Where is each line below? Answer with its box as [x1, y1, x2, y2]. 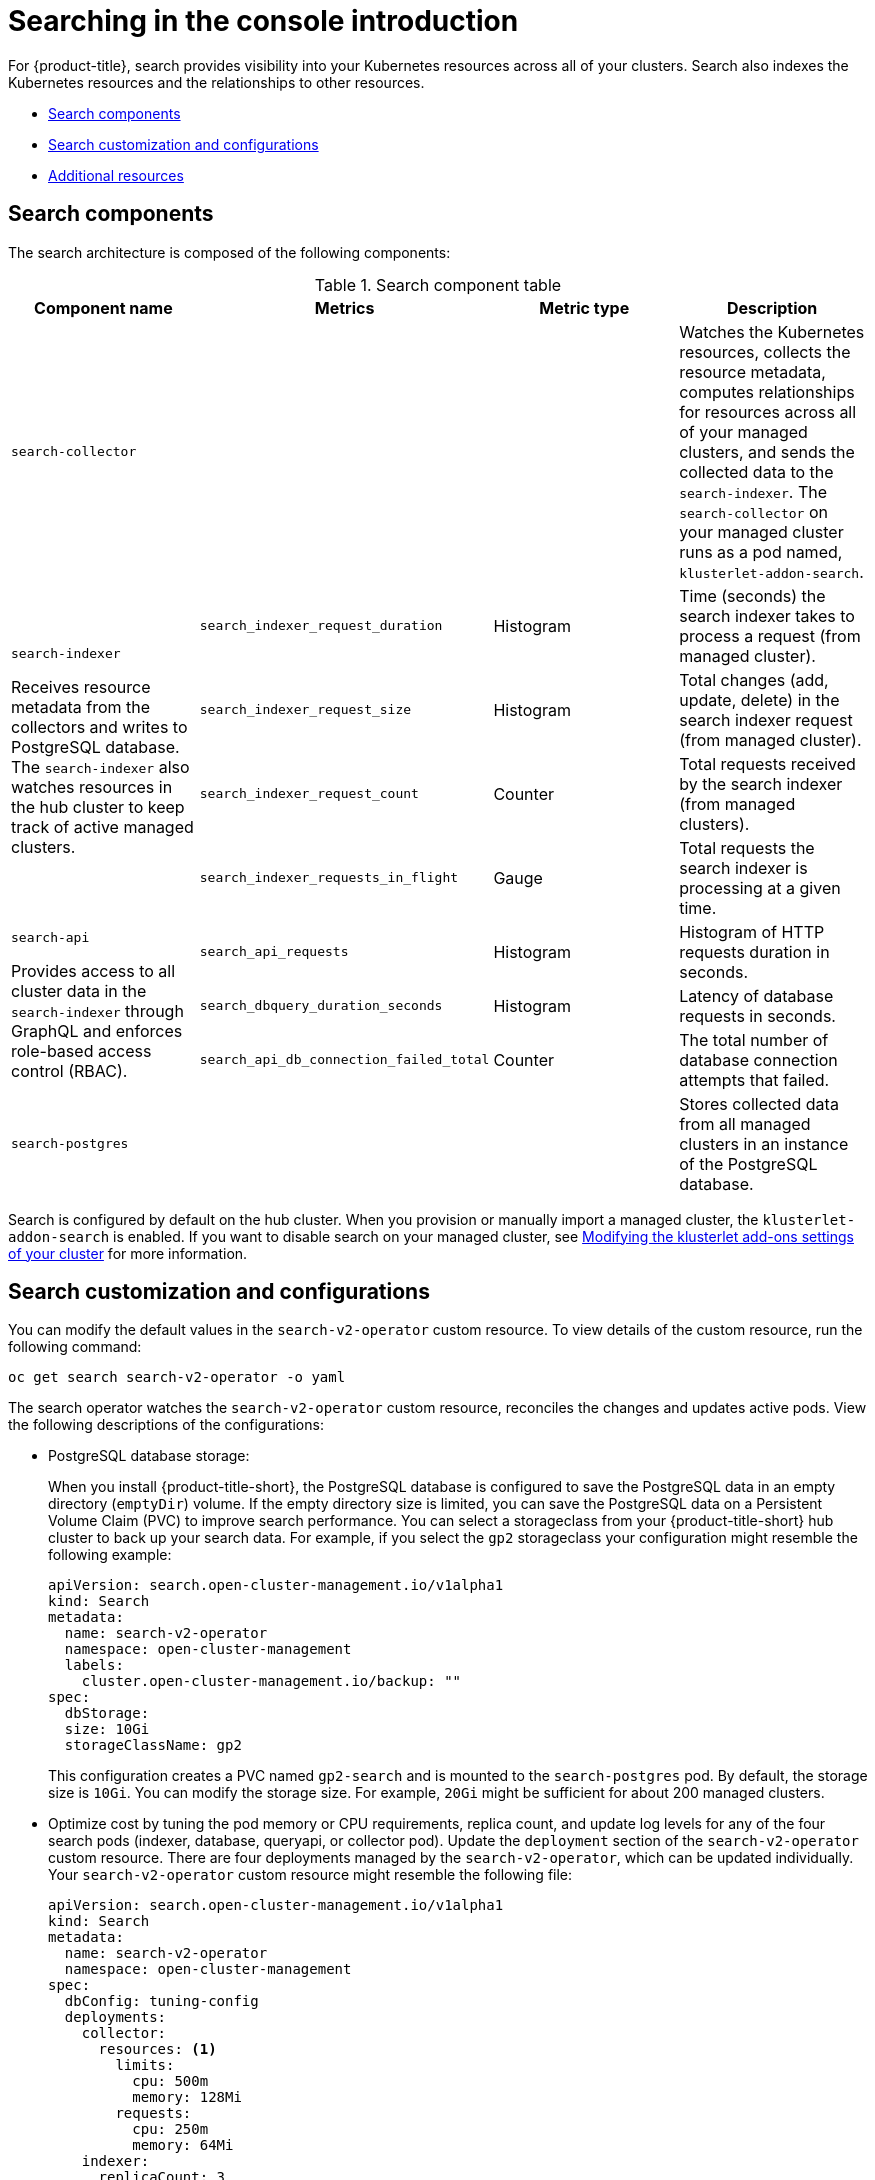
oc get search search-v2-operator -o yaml [8, 1369, 346, 1386]
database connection [679, 1049, 838, 1070]
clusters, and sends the [679, 441, 855, 462]
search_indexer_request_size [199, 702, 412, 718]
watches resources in [11, 777, 173, 798]
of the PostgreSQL [679, 1153, 818, 1174]
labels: [64, 1657, 124, 1674]
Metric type [539, 297, 630, 318]
